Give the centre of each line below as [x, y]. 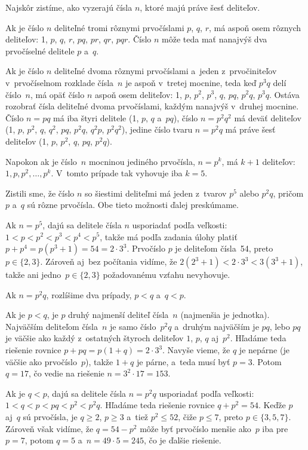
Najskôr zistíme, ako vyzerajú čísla [69, 7]
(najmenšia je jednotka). [225, 315]
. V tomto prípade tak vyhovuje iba [117, 173]
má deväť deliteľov [268, 117]
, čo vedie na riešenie [66, 373]
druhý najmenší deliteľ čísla [118, 315]
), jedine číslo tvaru [157, 129]
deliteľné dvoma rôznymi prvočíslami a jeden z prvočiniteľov [165, 71]
